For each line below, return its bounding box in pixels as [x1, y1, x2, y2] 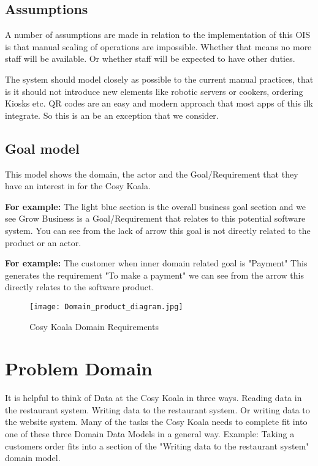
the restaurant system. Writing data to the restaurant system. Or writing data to [5, 403, 310, 416]
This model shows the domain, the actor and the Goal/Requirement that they [5, 167, 298, 180]
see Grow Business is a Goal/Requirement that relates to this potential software [5, 212, 306, 225]
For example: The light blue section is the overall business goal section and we [5, 200, 306, 212]
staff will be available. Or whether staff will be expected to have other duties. [5, 52, 295, 65]
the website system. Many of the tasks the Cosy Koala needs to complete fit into [5, 415, 308, 428]
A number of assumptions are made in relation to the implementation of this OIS [5, 28, 311, 41]
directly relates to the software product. [5, 280, 154, 293]
